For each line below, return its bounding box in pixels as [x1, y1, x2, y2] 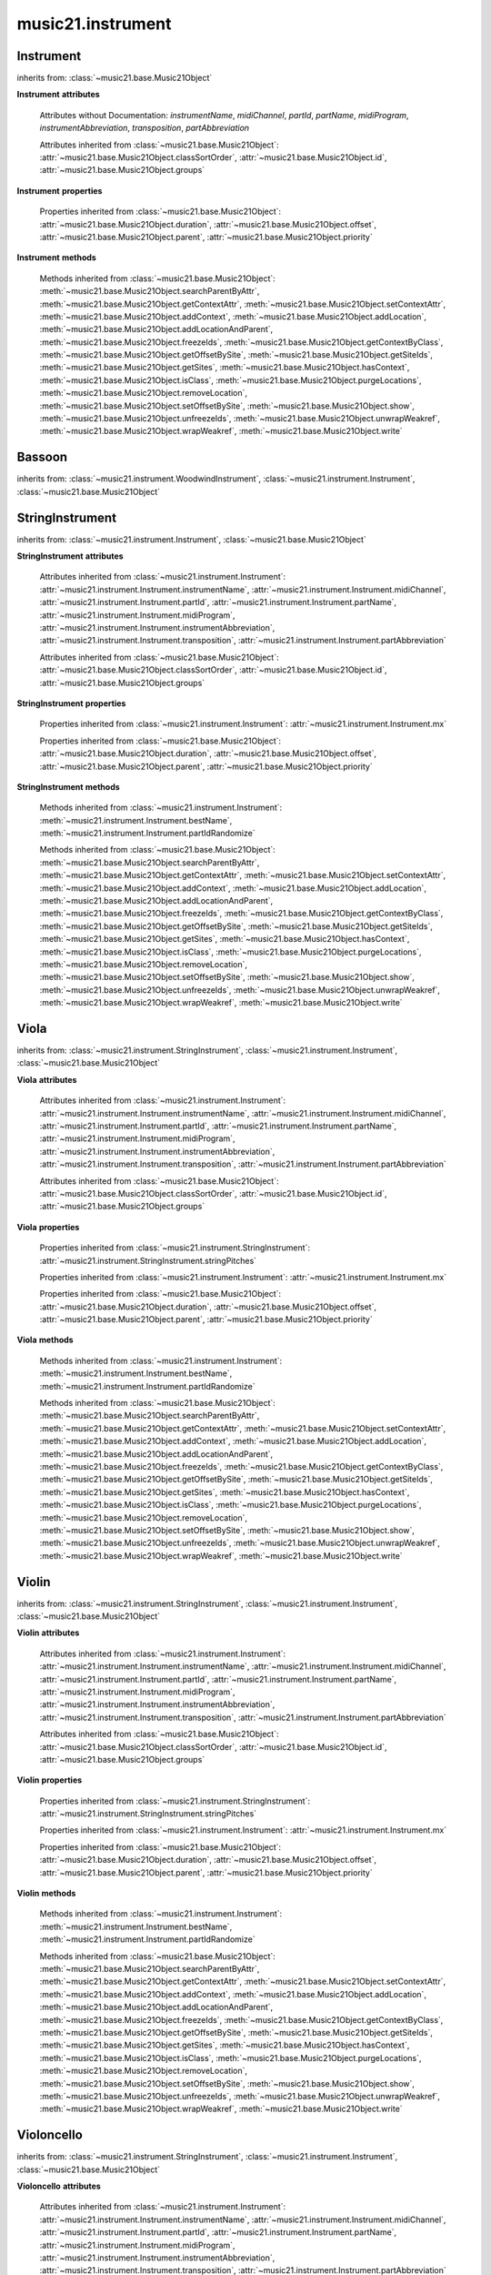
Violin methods [16, 1888, 76, 1899]
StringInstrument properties [16, 697, 126, 709]
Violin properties [16, 1774, 83, 1785]
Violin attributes [16, 1627, 80, 1638]
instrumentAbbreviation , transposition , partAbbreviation [39, 123, 250, 134]
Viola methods [16, 1334, 74, 1346]
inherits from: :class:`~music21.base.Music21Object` [16, 73, 213, 84]
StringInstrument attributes [16, 551, 124, 561]
